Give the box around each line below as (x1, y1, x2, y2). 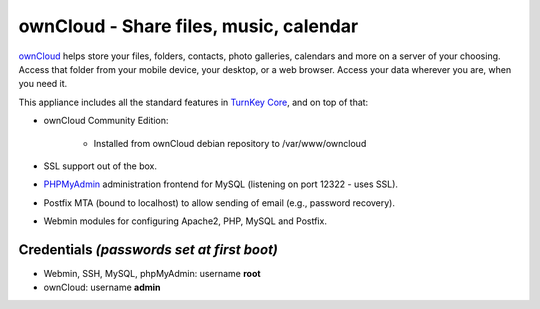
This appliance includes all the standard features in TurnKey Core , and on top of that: (18, 96, 369, 108)
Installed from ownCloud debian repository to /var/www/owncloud (93, 137, 367, 149)
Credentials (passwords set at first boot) (18, 241, 279, 258)
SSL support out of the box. (43, 160, 158, 172)
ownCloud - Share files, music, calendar (18, 15, 359, 37)
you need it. (18, 78, 68, 90)
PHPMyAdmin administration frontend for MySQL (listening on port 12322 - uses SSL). (43, 178, 399, 190)
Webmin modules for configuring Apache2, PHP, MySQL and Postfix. (43, 215, 327, 227)
